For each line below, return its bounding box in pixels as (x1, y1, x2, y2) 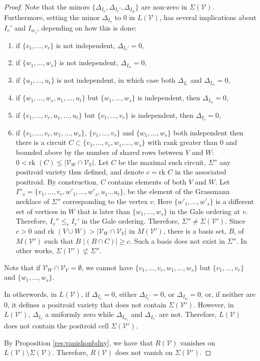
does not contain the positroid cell (4, 320, 109, 331)
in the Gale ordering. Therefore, (81, 216, 180, 226)
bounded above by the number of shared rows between (16, 147, 183, 157)
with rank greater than (147, 137, 218, 147)
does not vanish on (115, 347, 173, 357)
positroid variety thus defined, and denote (16, 166, 144, 177)
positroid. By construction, (16, 176, 98, 187)
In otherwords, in (4, 288, 57, 299)
